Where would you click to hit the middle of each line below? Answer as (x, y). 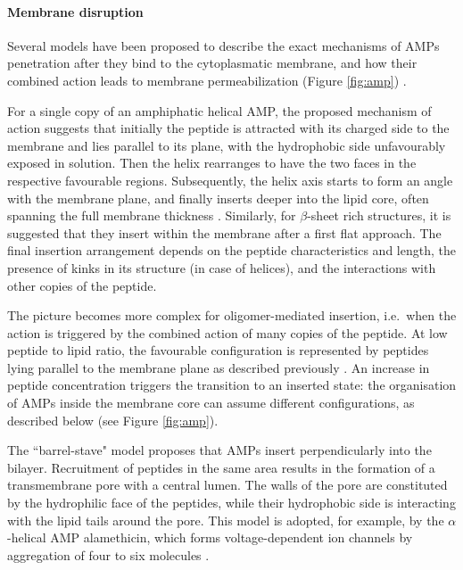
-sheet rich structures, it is (379, 215)
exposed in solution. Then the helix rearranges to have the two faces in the (212, 163)
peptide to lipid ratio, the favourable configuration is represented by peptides (218, 350)
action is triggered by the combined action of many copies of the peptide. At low (227, 332)
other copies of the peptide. (82, 285)
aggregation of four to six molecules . (108, 554)
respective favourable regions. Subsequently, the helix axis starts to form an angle (230, 180)
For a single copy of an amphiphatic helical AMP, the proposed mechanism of (219, 110)
